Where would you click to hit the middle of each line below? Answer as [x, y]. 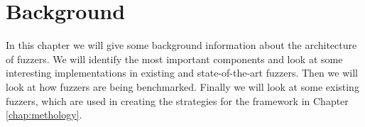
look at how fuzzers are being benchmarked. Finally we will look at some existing [182, 86]
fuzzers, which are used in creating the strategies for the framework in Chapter [177, 100]
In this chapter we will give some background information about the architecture [181, 45]
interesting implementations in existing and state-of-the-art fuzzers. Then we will [182, 73]
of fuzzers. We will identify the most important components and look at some [174, 59]
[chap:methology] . [44, 115]
